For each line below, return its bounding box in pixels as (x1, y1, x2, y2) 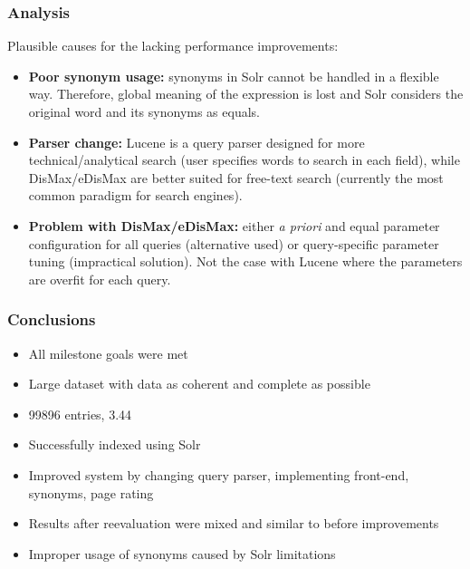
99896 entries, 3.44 (28, 404, 132, 423)
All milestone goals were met (28, 343, 188, 362)
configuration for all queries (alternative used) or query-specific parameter (28, 234, 439, 253)
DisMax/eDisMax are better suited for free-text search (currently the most (28, 168, 444, 187)
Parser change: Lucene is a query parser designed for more (28, 132, 365, 151)
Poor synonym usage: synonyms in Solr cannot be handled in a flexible (28, 66, 439, 85)
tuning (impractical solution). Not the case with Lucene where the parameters (28, 252, 463, 271)
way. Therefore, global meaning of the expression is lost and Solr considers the (28, 84, 464, 103)
